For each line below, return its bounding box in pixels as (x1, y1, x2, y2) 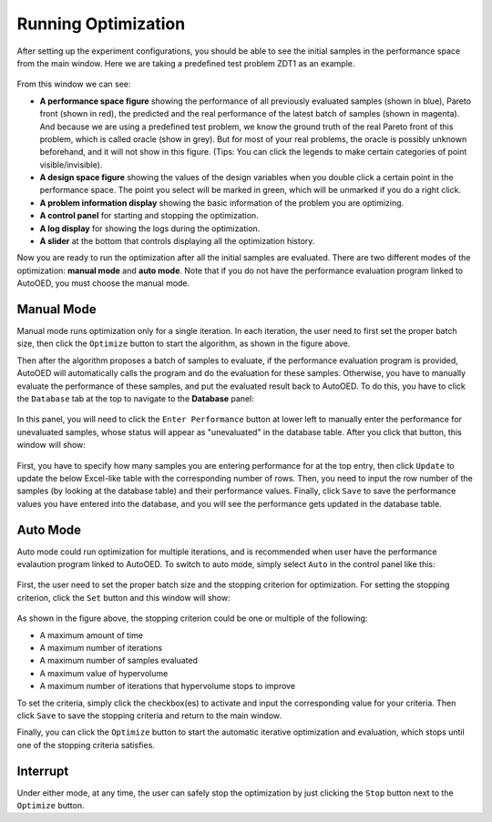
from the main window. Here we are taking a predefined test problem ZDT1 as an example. (16, 57, 355, 68)
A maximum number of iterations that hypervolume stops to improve (39, 681, 296, 692)
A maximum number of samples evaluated (39, 655, 198, 666)
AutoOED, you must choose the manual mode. (16, 278, 190, 289)
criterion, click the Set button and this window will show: (16, 592, 231, 603)
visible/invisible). (39, 159, 103, 170)
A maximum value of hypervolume (39, 667, 169, 678)
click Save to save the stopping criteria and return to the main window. (16, 710, 282, 721)
